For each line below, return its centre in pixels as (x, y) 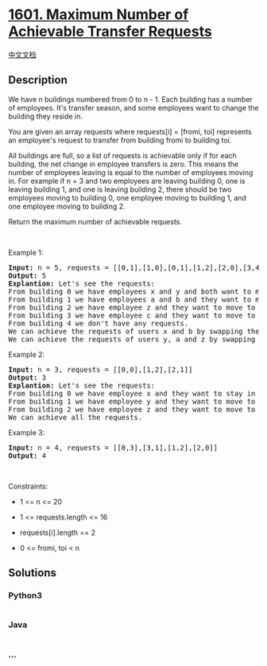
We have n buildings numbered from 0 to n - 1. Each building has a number (130, 99)
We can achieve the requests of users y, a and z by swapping (132, 339)
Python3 (25, 596)
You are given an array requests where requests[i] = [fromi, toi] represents (130, 131)
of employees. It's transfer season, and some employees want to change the (134, 107)
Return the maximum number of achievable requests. (95, 221)
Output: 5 (27, 275)
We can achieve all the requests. (75, 417)
